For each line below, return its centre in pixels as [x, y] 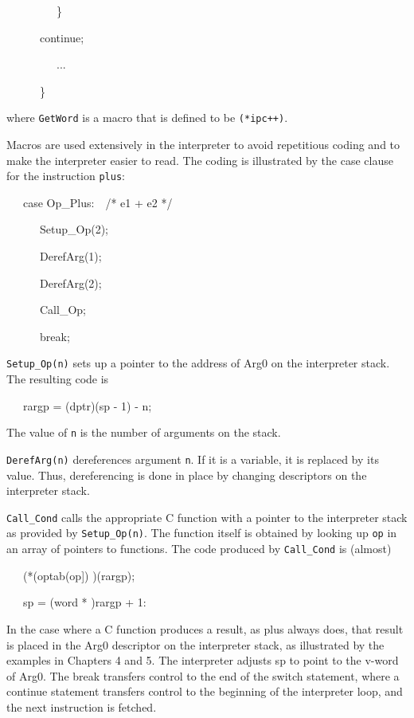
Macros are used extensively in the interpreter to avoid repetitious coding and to [203, 145]
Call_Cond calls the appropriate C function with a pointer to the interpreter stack [207, 517]
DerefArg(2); [70, 282]
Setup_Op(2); [74, 229]
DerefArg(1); [70, 256]
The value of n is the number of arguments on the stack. [144, 432]
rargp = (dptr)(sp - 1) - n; [87, 405]
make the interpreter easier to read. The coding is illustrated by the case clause [200, 160]
